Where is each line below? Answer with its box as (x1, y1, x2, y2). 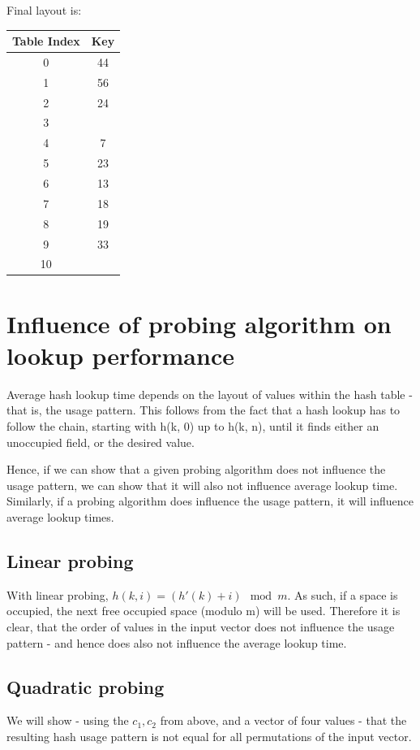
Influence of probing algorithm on (6, 306, 392, 340)
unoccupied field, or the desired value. (6, 433, 195, 450)
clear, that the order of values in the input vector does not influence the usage (6, 618, 395, 635)
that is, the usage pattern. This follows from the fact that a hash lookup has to (6, 401, 401, 418)
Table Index (12, 33, 80, 50)
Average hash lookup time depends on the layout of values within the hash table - (6, 385, 413, 402)
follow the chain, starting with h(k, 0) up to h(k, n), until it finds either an (6, 417, 379, 434)
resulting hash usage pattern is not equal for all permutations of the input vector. (6, 727, 412, 744)
